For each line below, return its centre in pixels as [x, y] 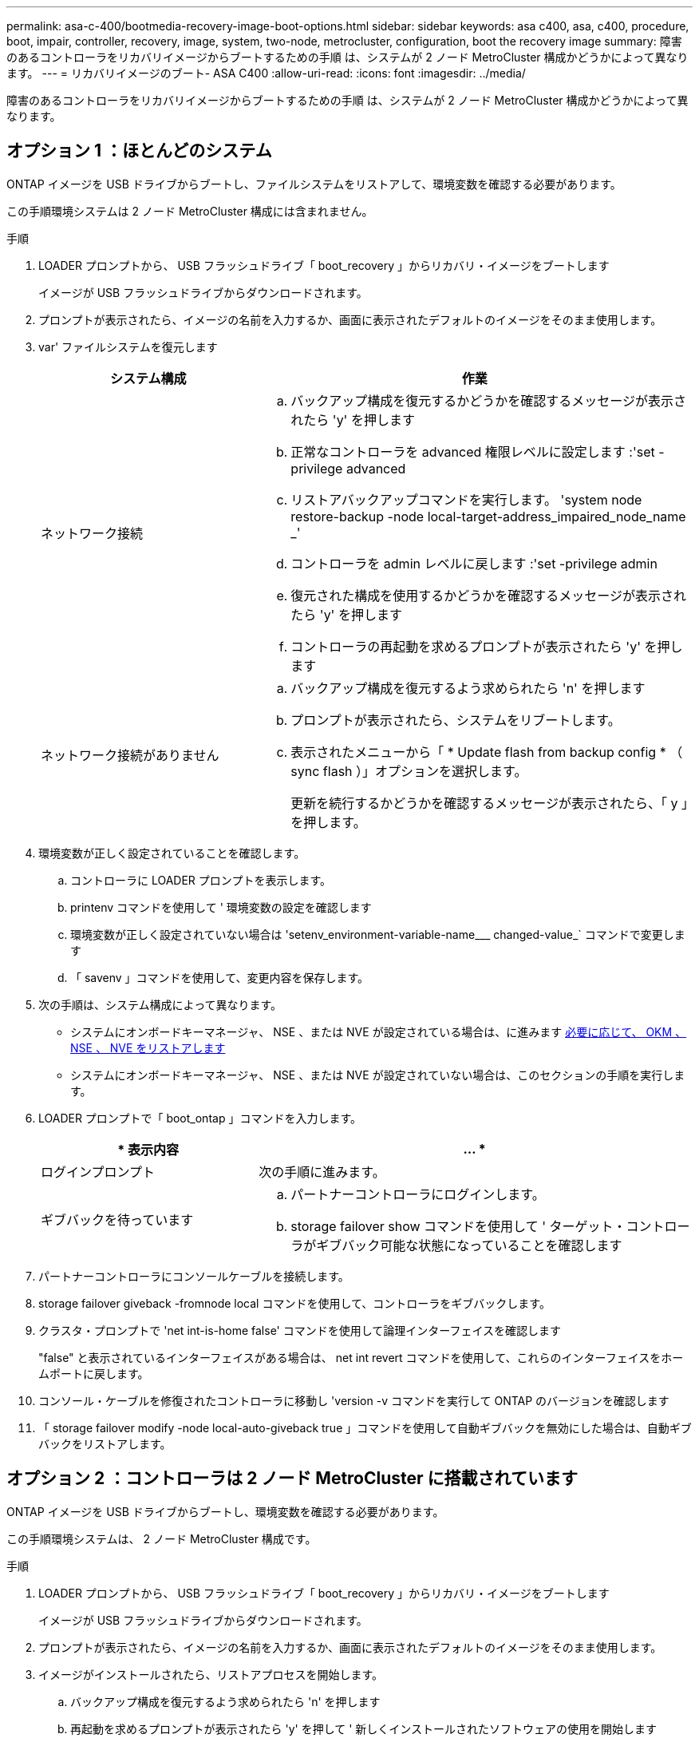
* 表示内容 [148, 1149]
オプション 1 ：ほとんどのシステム [139, 151]
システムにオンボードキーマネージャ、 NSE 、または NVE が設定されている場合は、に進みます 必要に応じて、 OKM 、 [379, 1031]
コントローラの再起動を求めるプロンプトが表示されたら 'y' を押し [487, 646]
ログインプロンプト [98, 1172]
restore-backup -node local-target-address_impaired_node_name [488, 516]
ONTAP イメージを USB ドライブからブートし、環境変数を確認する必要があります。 [225, 1511]
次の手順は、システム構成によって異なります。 [160, 1004]
